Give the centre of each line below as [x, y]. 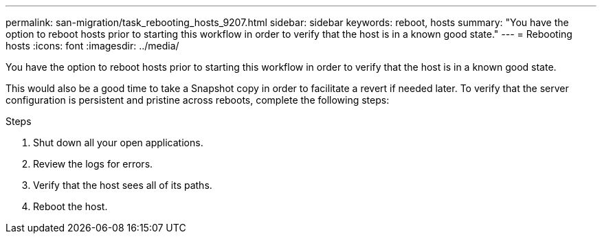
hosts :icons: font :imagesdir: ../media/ [92, 46]
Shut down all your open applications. [118, 143]
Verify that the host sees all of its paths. [123, 185]
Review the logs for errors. [93, 164]
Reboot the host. [70, 206]
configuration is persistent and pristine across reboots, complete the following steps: [198, 100]
